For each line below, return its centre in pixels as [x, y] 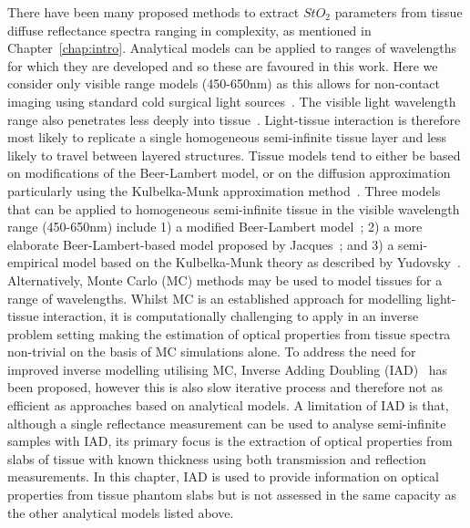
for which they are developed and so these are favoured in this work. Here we [223, 65]
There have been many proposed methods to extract [153, 12]
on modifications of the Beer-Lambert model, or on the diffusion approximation [229, 173]
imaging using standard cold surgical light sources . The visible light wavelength [232, 101]
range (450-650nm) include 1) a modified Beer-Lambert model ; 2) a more [215, 227]
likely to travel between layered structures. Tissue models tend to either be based [234, 155]
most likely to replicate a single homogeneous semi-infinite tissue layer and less [227, 137]
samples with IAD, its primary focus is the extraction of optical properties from [230, 441]
